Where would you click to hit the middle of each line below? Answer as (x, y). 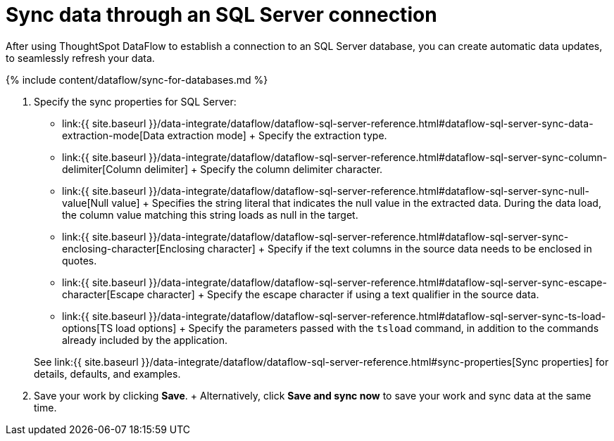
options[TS (88, 328)
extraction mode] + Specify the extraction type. (277, 135)
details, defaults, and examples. (107, 373)
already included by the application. (145, 340)
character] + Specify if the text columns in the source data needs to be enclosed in (400, 248)
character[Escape (103, 294)
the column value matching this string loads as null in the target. (210, 215)
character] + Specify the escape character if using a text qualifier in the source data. (343, 294)
